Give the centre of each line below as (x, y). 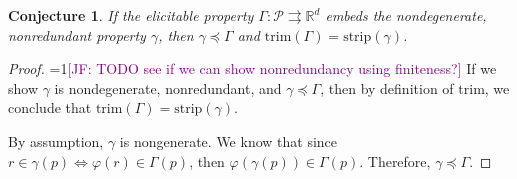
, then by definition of (387, 87)
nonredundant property (77, 34)
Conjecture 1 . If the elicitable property (131, 15)
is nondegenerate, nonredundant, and (168, 87)
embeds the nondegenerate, (406, 15)
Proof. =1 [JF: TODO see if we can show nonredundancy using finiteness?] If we (252, 68)
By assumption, (56, 140)
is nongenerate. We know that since (228, 140)
